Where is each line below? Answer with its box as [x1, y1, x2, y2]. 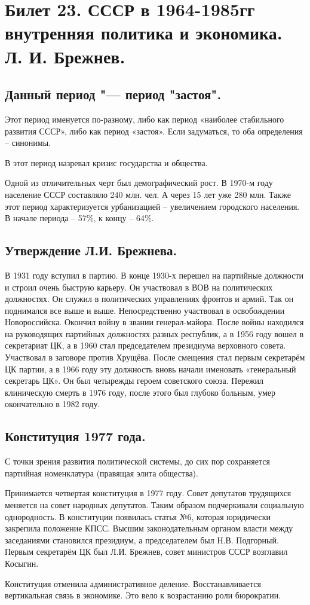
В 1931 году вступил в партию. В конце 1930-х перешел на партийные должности [5, 268, 304, 281]
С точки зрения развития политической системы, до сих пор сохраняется [5, 455, 270, 467]
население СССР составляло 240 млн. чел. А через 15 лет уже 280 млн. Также [5, 188, 291, 200]
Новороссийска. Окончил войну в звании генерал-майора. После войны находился [5, 316, 304, 328]
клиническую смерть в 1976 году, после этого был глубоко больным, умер [5, 386, 275, 398]
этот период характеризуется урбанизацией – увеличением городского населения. [5, 200, 300, 212]
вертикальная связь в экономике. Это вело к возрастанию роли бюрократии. [5, 589, 281, 601]
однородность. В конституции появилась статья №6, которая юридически [5, 510, 271, 522]
